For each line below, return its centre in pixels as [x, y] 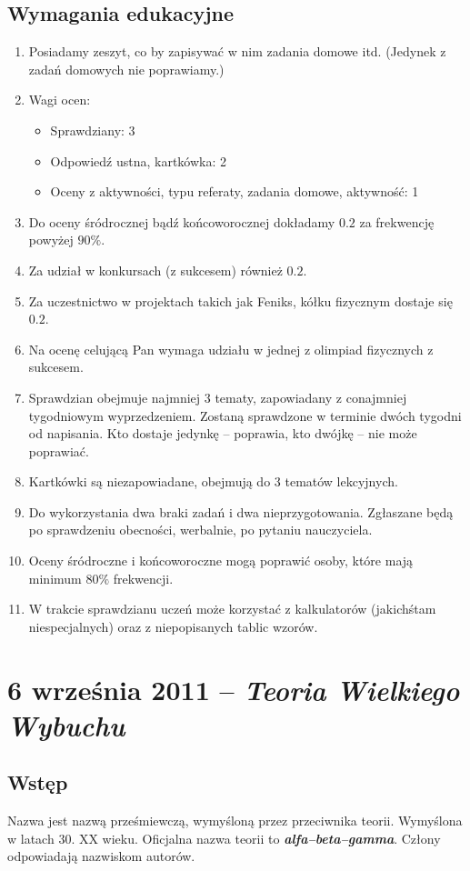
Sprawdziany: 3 [93, 130]
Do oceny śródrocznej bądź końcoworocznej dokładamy [182, 221]
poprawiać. [59, 451]
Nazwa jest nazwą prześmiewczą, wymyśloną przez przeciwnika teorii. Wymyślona [235, 821]
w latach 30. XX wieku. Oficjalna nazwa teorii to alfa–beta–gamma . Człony [224, 838]
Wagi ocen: [60, 100]
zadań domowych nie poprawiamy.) [126, 69]
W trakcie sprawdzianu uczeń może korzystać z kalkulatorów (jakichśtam [232, 609]
